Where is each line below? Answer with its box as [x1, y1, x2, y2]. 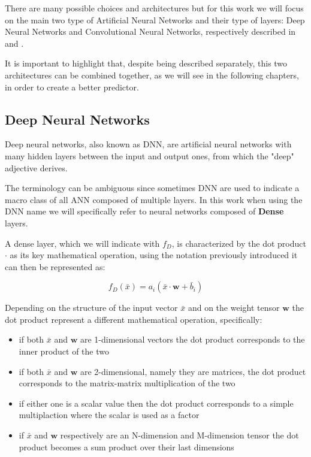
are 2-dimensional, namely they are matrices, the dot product [80, 365, 306, 377]
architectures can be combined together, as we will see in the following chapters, [5, 68, 299, 81]
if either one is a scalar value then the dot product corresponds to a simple [19, 397, 294, 409]
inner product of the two [19, 345, 110, 358]
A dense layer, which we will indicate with [5, 237, 160, 249]
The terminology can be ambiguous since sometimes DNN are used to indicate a [5, 181, 300, 194]
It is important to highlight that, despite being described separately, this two [5, 57, 288, 69]
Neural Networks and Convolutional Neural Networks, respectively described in [5, 25, 296, 38]
